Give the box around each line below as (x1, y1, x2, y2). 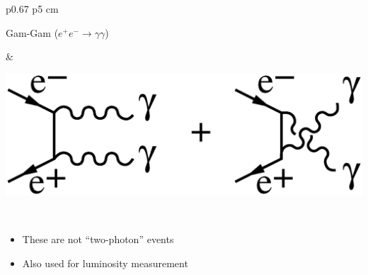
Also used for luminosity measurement (22, 255, 188, 270)
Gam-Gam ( (6, 25, 59, 40)
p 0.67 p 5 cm (6, 1, 59, 16)
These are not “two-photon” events (22, 232, 174, 247)
